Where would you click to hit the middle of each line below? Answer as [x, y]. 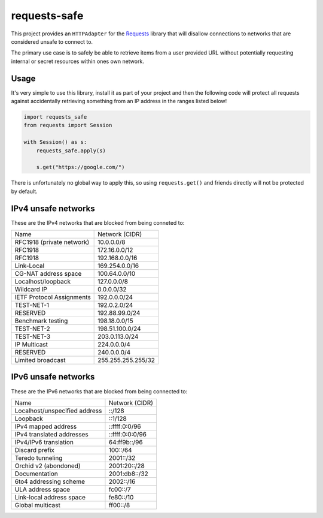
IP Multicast [31, 345]
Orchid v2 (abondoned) [48, 466]
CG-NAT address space [48, 274]
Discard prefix [35, 450]
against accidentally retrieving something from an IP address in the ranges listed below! [119, 101]
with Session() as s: [55, 142]
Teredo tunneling [39, 457]
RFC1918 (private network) [52, 242]
